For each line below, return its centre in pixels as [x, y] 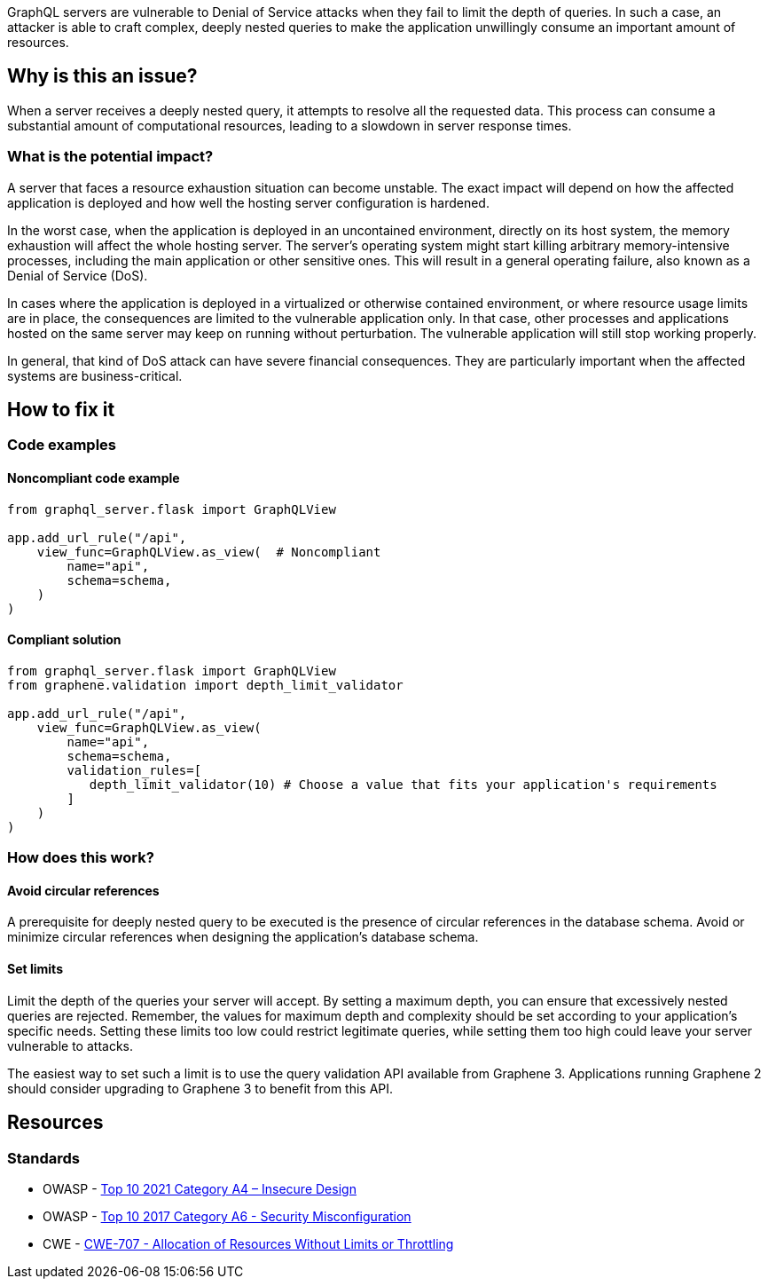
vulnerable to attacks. [70, 1045]
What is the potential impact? [110, 157]
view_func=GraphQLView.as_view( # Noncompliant [209, 552]
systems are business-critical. [95, 375]
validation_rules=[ [134, 770]
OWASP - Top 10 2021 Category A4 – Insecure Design [200, 1188]
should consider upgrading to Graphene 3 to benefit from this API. [200, 1088]
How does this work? [81, 858]
